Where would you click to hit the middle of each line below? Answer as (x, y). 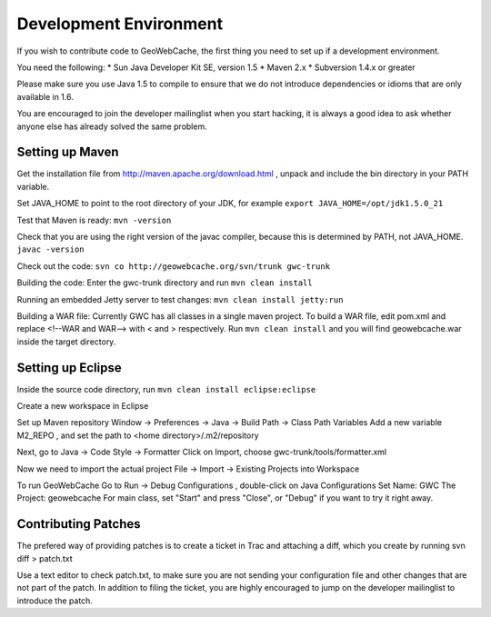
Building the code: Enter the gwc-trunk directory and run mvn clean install (165, 283)
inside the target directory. (66, 342)
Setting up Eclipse (69, 368)
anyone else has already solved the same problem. (112, 126)
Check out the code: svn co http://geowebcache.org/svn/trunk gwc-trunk (174, 266)
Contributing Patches (79, 524)
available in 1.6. (45, 96)
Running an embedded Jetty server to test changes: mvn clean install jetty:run (180, 299)
